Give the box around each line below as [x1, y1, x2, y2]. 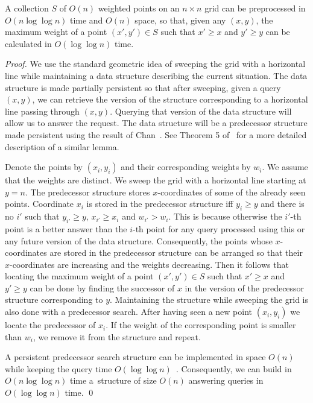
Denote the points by [5, 160, 83, 173]
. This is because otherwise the [168, 210, 282, 223]
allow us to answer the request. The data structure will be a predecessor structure [5, 116, 308, 129]
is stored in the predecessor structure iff [86, 197, 233, 210]
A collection [5, 2, 49, 14]
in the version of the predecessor [185, 281, 305, 294]
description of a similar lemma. [5, 140, 119, 153]
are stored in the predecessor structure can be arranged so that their [49, 246, 303, 259]
